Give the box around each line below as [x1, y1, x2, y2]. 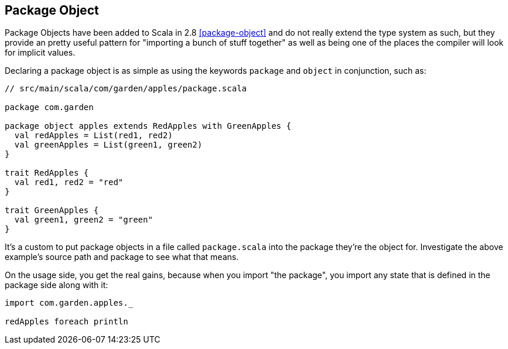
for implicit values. [5, 47, 76, 58]
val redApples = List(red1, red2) [14, 131, 173, 141]
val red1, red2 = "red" [14, 177, 124, 187]
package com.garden [5, 102, 94, 112]
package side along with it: [5, 280, 108, 290]
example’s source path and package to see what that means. [5, 252, 239, 262]
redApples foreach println [5, 317, 128, 327]
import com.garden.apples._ [5, 298, 134, 308]
